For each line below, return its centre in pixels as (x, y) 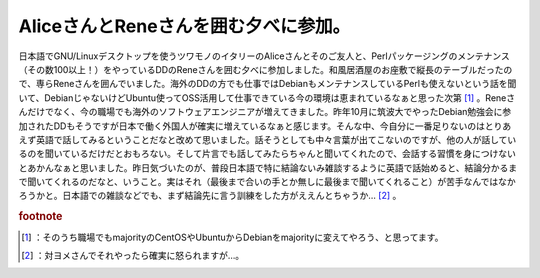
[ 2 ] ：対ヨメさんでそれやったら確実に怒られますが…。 (133, 255)
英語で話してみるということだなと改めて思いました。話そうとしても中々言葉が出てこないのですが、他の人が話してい (276, 139)
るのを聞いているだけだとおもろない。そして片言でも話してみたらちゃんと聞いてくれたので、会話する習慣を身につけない (267, 154)
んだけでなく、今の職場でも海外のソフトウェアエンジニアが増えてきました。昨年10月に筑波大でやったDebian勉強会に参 (265, 112)
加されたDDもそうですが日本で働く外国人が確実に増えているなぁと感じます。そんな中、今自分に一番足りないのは (251, 126)
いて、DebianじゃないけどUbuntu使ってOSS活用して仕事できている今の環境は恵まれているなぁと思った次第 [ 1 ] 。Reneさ (266, 97)
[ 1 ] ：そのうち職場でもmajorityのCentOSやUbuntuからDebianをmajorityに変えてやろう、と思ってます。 (232, 237)
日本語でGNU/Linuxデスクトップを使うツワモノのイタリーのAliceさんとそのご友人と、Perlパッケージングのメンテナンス (264, 56)
